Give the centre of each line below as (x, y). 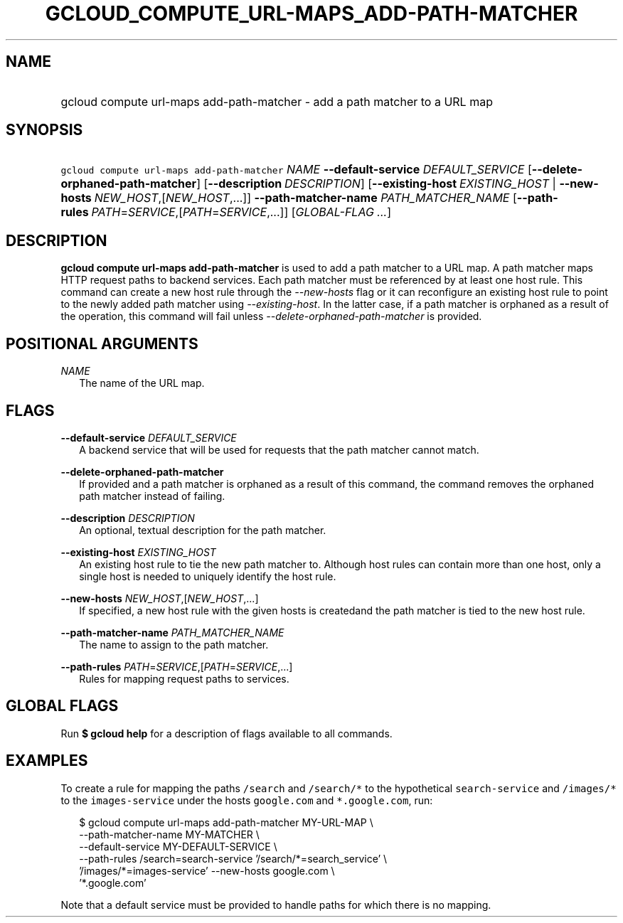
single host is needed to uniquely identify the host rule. (208, 576)
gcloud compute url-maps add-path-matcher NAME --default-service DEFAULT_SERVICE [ (296, 170)
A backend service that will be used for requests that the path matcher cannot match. (279, 449)
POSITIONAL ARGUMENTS (102, 343)
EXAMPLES (47, 761)
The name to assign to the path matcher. (174, 644)
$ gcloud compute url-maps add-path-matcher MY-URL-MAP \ (226, 822)
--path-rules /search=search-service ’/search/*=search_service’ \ (233, 858)
